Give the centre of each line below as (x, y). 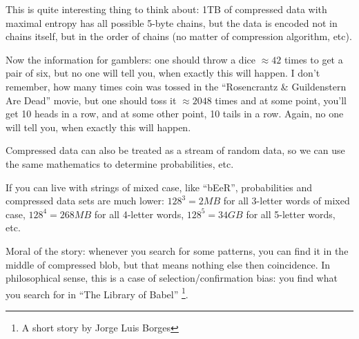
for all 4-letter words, (139, 214)
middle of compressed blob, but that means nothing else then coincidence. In (168, 264)
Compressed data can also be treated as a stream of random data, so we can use (175, 150)
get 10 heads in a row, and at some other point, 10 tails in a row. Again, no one (175, 114)
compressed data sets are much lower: (85, 201)
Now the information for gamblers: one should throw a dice (130, 59)
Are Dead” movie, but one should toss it (91, 100)
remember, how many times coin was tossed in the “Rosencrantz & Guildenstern (176, 86)
